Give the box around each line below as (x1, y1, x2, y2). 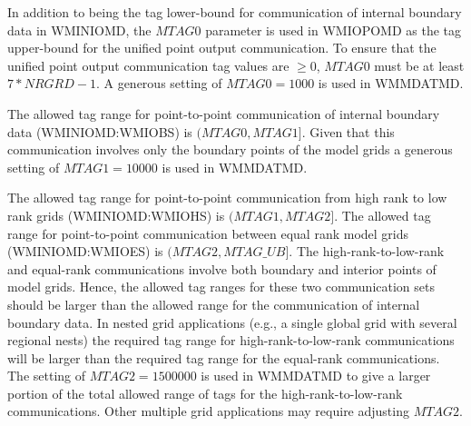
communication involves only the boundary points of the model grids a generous (7, 140, 453, 159)
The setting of (7, 366, 86, 385)
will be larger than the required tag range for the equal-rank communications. (7, 348, 440, 367)
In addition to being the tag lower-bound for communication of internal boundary (7, 3, 462, 21)
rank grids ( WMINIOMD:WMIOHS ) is (7, 205, 225, 224)
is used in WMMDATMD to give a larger (201, 366, 431, 385)
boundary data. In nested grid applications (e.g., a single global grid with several (7, 312, 457, 332)
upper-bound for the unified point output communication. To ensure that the (7, 38, 437, 57)
